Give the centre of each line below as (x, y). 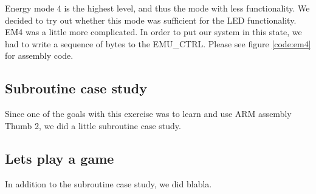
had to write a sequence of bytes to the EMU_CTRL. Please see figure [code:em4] (158, 43)
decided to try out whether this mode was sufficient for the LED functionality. (151, 20)
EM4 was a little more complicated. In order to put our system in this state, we (153, 32)
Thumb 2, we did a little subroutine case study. (93, 125)
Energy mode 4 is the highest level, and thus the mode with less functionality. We (157, 8)
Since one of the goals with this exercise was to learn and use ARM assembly (148, 114)
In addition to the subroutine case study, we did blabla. (108, 183)
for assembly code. (39, 55)
